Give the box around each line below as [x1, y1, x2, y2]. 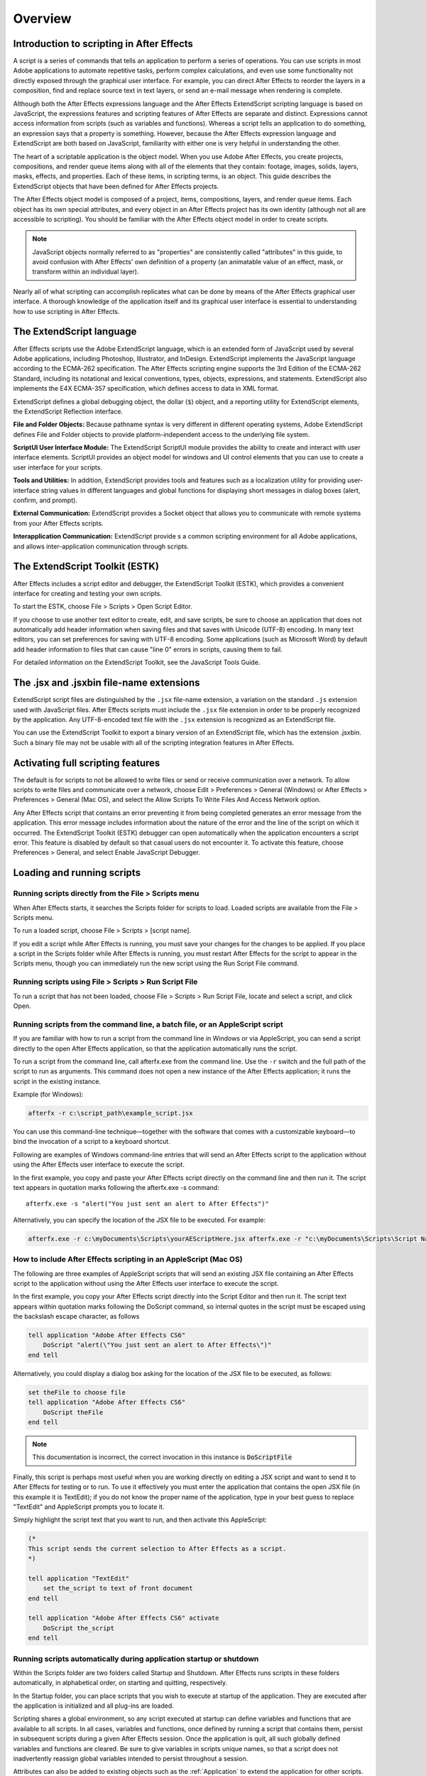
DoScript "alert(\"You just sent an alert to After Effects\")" [43, 1341, 272, 1349]
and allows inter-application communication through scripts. [13, 542, 190, 551]
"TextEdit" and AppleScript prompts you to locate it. [13, 1502, 165, 1511]
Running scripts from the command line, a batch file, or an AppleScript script [13, 1019, 283, 1029]
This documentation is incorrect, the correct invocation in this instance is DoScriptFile [32, 1453, 293, 1461]
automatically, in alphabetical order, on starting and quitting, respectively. [13, 1679, 228, 1687]
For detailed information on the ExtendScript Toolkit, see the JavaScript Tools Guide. [13, 658, 261, 667]
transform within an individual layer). [32, 267, 139, 276]
